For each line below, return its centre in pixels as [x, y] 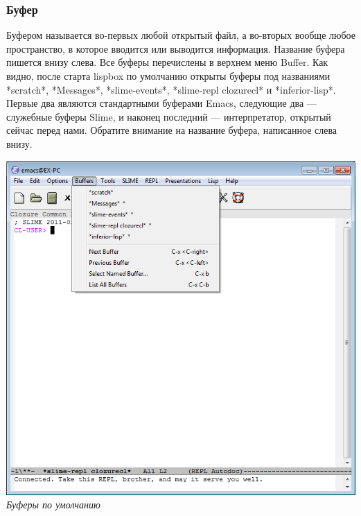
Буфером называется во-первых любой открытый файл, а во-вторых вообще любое [181, 35]
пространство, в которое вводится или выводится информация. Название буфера [176, 48]
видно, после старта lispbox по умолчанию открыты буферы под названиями [168, 76]
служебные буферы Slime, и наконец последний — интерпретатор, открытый [169, 116]
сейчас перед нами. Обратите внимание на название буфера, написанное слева [172, 130]
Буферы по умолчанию [53, 505]
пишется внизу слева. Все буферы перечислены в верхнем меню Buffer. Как [167, 62]
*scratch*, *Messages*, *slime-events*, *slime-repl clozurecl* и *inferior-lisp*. [171, 89]
